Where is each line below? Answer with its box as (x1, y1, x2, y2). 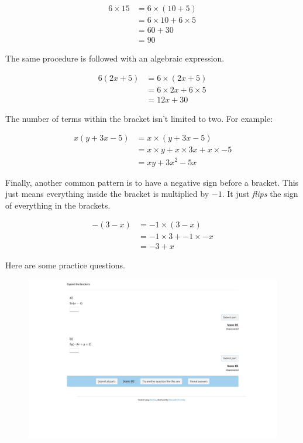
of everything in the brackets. (5, 199, 111, 211)
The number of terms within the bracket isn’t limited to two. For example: (5, 112, 273, 124)
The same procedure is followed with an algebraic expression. (5, 52, 225, 64)
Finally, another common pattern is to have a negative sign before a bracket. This (5, 176, 299, 188)
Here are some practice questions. (5, 259, 125, 271)
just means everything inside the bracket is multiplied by (5, 188, 209, 200)
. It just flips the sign (222, 188, 298, 200)
